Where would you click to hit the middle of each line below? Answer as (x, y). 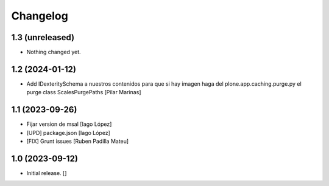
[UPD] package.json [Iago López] (69, 133)
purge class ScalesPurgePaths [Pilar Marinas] (84, 92)
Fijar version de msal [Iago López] (69, 124)
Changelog (40, 16)
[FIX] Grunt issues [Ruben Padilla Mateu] (78, 141)
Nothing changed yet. (54, 52)
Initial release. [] (47, 173)
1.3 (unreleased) (43, 37)
